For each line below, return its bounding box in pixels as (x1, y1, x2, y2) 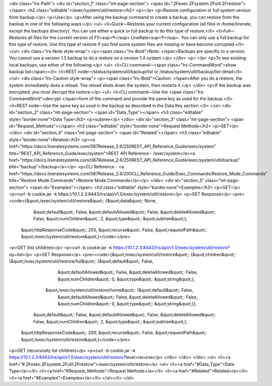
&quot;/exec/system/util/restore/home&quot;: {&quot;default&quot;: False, (45, 287, 194, 293)
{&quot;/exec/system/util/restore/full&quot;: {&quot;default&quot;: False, (9, 258, 154, 264)
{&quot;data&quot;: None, (105, 198, 157, 204)
